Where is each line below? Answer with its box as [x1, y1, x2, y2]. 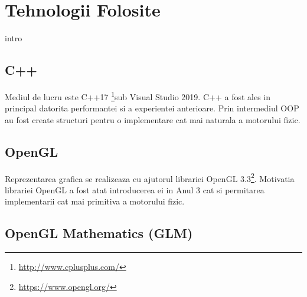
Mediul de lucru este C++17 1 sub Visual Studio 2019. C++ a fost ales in [5, 88, 270, 103]
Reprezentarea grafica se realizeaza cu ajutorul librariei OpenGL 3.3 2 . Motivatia [5, 170, 295, 184]
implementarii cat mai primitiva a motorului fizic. [5, 195, 185, 207]
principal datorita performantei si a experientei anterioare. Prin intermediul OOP [5, 102, 299, 114]
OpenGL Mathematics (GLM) [5, 224, 193, 242]
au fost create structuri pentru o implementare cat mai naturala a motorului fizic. [5, 113, 301, 126]
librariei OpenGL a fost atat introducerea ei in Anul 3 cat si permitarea [5, 183, 264, 196]
